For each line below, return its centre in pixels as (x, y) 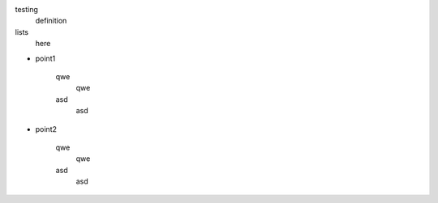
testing (26, 9)
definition (51, 21)
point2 (46, 129)
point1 (45, 58)
